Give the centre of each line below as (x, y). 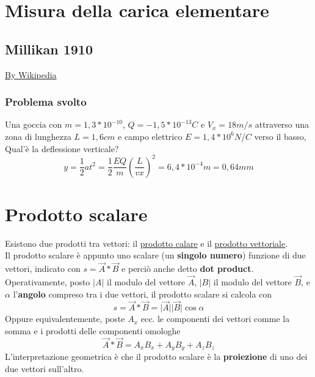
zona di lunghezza (38, 136)
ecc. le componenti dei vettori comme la (215, 319)
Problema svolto (46, 102)
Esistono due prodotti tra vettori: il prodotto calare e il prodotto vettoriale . (147, 243)
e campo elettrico (150, 136)
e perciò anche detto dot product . (188, 269)
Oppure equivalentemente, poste (65, 319)
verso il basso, (280, 136)
